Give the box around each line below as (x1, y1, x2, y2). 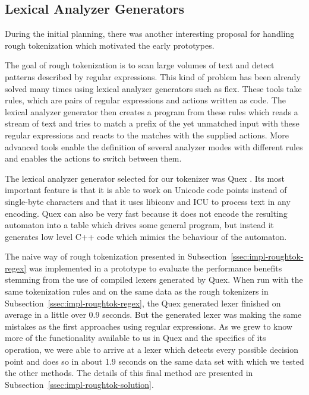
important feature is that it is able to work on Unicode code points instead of (5, 184, 287, 196)
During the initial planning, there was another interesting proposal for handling (5, 27, 295, 40)
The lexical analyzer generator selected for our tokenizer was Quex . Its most (5, 172, 285, 184)
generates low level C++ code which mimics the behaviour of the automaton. (5, 230, 287, 242)
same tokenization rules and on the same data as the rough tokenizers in (5, 285, 269, 298)
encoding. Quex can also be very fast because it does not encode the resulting (5, 207, 288, 219)
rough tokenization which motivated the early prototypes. (5, 39, 215, 51)
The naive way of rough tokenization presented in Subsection (5, 250, 227, 263)
